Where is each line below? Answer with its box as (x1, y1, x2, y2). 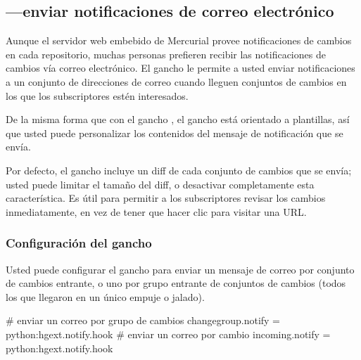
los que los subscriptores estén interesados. (6, 88, 189, 103)
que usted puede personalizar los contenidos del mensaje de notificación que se (6, 125, 343, 140)
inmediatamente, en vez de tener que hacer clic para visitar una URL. (6, 204, 307, 219)
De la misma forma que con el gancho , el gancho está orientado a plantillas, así (6, 112, 350, 127)
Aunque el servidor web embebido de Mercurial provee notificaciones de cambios (6, 33, 352, 48)
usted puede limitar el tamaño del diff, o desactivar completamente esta (6, 176, 315, 191)
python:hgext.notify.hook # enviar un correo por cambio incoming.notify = (6, 326, 331, 341)
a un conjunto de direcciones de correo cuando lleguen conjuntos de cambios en (6, 74, 347, 89)
